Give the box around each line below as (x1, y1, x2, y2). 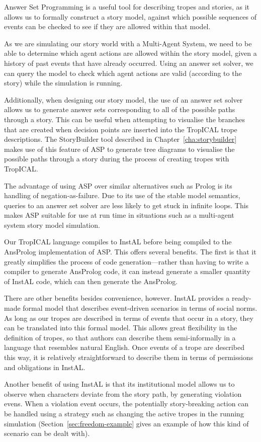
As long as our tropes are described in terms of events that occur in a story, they (4, 312, 253, 323)
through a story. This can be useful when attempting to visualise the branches (4, 114, 245, 124)
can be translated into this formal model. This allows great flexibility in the (4, 322, 237, 333)
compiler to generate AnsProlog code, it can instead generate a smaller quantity (4, 266, 250, 277)
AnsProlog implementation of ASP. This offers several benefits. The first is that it (4, 246, 256, 257)
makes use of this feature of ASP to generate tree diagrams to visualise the (4, 143, 235, 154)
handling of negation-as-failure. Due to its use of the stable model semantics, (4, 190, 240, 201)
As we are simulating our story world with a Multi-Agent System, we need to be (4, 38, 252, 48)
